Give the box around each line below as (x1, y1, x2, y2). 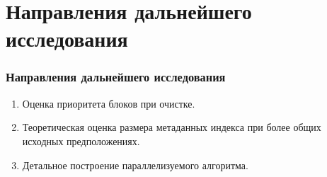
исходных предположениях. (22, 133, 140, 148)
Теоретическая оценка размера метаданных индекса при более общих (22, 120, 321, 135)
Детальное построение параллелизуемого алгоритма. (22, 157, 248, 172)
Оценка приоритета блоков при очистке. (22, 96, 195, 110)
